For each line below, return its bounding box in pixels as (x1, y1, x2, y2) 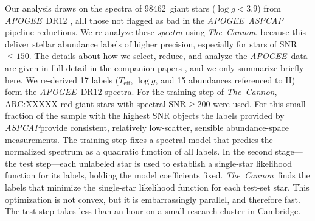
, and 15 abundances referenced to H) (155, 73, 296, 86)
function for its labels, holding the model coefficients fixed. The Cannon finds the (5, 169, 310, 181)
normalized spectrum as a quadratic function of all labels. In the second (5, 145, 272, 158)
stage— (275, 145, 303, 158)
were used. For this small (213, 97, 306, 110)
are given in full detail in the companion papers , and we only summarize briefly (5, 61, 304, 74)
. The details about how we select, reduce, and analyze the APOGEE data (29, 49, 308, 62)
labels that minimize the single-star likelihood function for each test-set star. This (5, 180, 310, 193)
